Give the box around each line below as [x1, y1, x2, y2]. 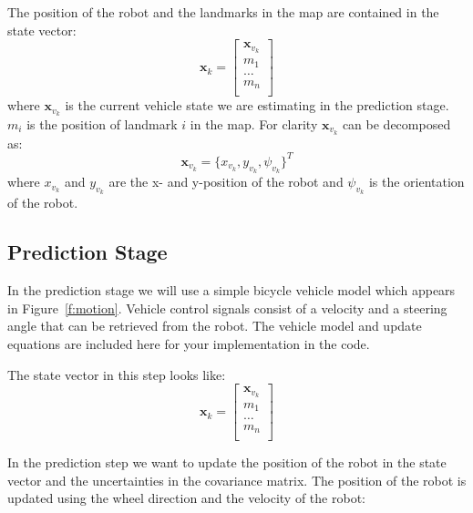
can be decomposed [342, 114, 451, 133]
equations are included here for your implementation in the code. [7, 333, 370, 353]
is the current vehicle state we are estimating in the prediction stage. [65, 96, 449, 115]
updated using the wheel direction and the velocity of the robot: [7, 488, 365, 508]
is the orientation [368, 172, 465, 191]
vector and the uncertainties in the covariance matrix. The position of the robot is [7, 470, 467, 489]
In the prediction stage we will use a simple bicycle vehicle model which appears [7, 281, 456, 300]
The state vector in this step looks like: [7, 364, 226, 384]
